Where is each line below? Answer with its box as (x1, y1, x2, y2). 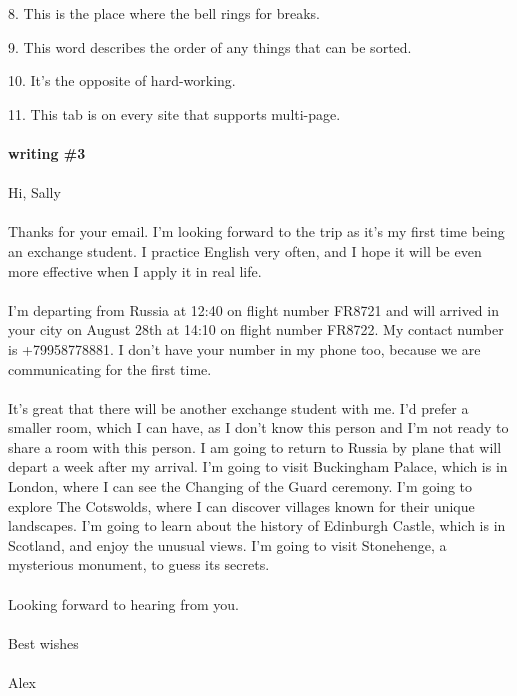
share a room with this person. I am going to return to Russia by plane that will (8, 436, 502, 457)
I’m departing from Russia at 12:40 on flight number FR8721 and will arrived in (8, 299, 499, 320)
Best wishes (8, 632, 79, 653)
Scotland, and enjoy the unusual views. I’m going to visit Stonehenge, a (8, 534, 447, 555)
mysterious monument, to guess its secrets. (8, 554, 270, 575)
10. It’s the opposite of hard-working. (8, 70, 236, 91)
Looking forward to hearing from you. (8, 593, 239, 614)
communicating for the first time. (8, 358, 212, 379)
